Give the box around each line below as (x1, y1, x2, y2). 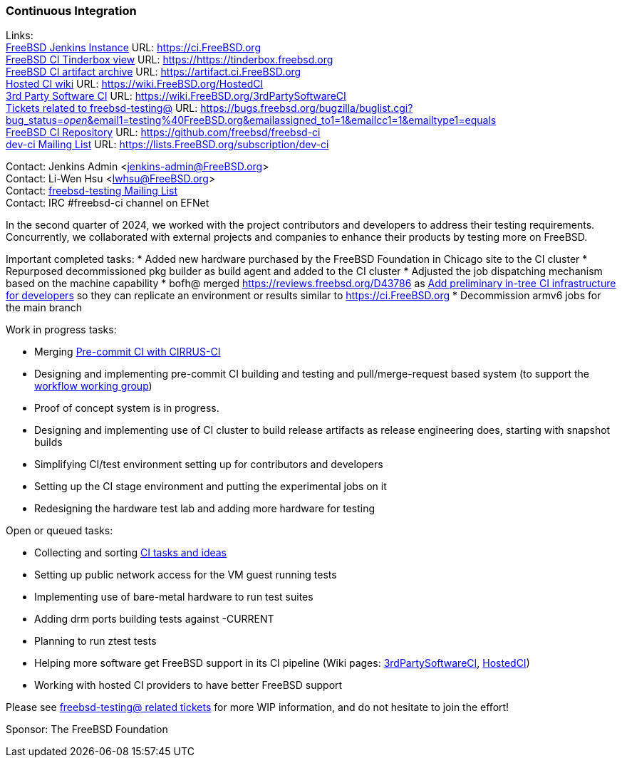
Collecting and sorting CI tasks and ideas (34, 546, 227, 559)
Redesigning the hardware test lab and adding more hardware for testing (34, 502, 375, 515)
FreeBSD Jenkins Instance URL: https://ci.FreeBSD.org (6, 41, 261, 54)
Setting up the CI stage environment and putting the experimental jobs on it (34, 480, 387, 493)
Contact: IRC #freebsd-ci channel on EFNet (6, 197, 209, 209)
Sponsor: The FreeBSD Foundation (6, 723, 168, 736)
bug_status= (6, 114, 64, 127)
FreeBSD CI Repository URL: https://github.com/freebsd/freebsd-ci (6, 126, 321, 139)
